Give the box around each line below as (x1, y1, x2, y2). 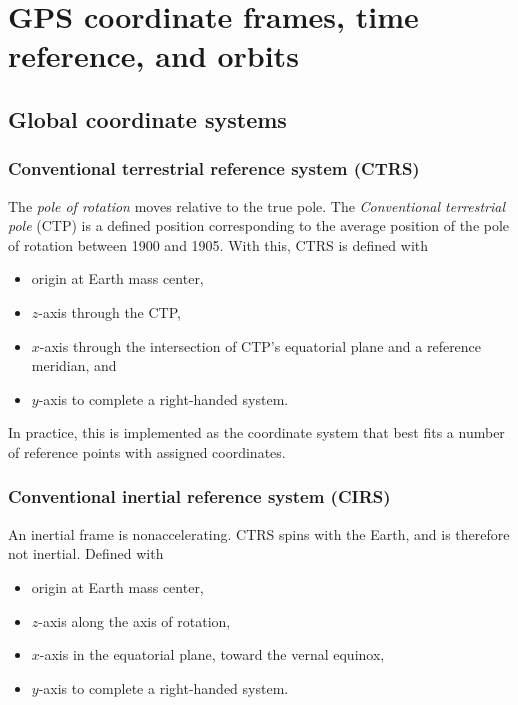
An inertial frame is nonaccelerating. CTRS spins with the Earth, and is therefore (8, 523, 510, 544)
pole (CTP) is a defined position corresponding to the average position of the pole (8, 215, 510, 236)
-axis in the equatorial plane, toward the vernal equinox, (39, 644, 385, 665)
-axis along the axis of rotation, (38, 610, 231, 631)
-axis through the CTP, (38, 301, 181, 322)
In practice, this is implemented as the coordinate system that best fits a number (8, 422, 505, 443)
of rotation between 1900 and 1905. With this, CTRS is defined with (8, 234, 429, 255)
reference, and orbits (8, 35, 299, 76)
